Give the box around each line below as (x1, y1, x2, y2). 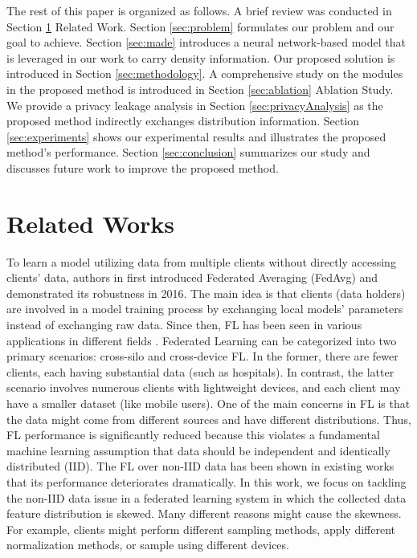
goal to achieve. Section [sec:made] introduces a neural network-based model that (6, 34, 406, 51)
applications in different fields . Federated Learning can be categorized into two (6, 332, 397, 348)
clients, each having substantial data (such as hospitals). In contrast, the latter (6, 363, 395, 380)
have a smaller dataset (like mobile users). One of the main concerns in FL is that (6, 395, 411, 411)
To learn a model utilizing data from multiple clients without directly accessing (6, 253, 396, 270)
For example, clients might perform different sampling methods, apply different (6, 520, 396, 537)
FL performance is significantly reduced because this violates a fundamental (6, 426, 380, 443)
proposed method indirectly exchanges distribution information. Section (6, 112, 360, 129)
